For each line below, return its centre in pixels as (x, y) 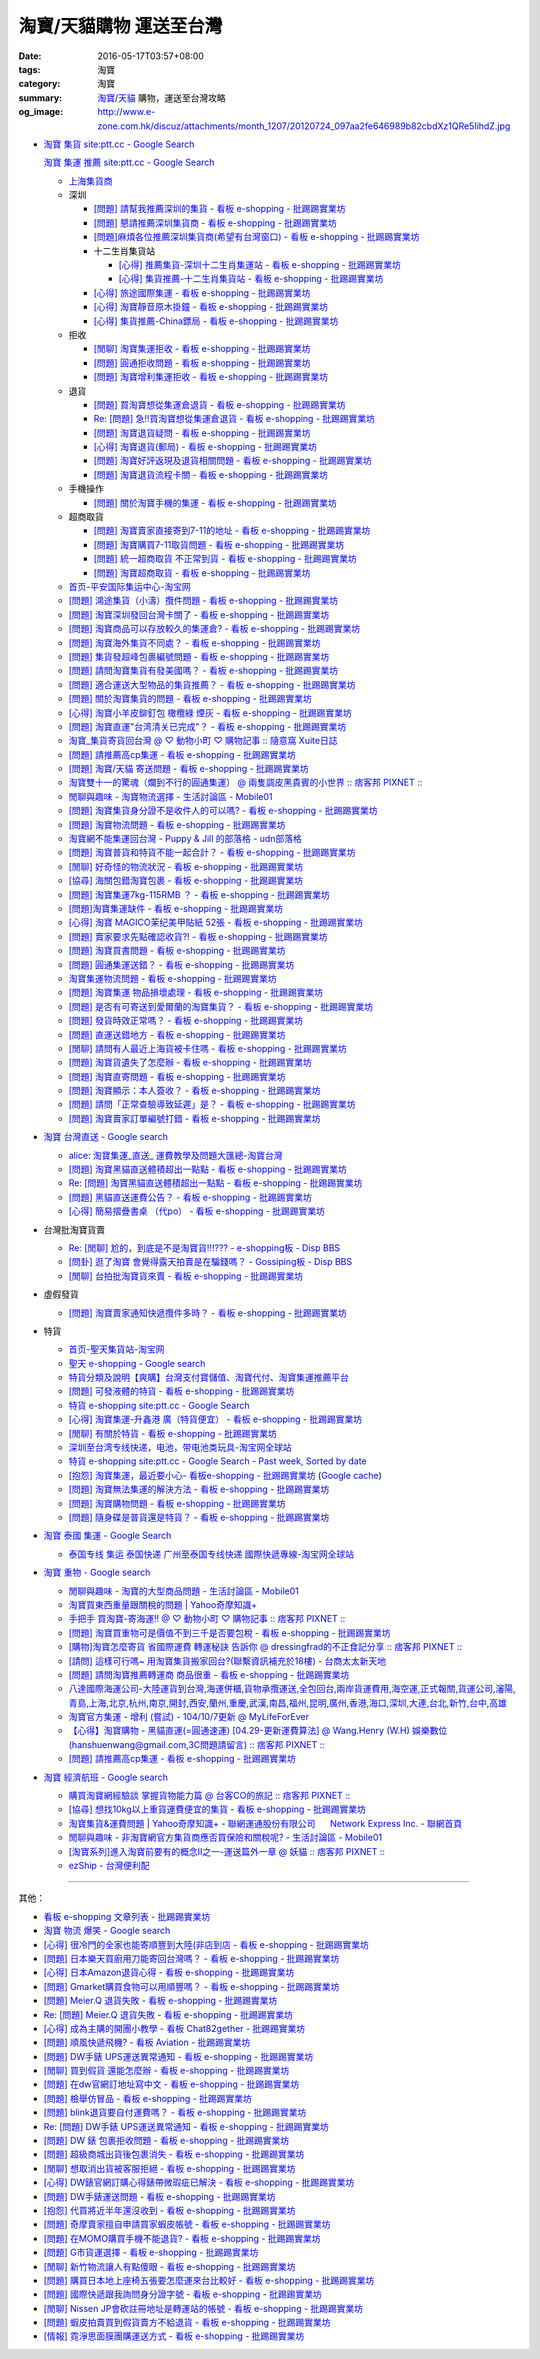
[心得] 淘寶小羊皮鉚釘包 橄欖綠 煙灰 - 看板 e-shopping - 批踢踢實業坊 (210, 712)
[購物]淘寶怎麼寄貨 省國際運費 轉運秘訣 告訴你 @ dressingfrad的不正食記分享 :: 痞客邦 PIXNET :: (265, 1647)
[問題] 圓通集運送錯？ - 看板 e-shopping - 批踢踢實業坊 (181, 964)
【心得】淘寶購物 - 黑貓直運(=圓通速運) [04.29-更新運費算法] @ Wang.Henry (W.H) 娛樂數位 (258, 1731)
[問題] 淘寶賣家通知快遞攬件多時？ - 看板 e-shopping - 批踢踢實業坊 (207, 1312)
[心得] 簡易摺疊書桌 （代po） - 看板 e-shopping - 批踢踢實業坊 (196, 1211)
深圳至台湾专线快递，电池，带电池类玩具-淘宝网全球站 (180, 1447)
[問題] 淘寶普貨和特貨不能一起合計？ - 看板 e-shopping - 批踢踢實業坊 (212, 852)
